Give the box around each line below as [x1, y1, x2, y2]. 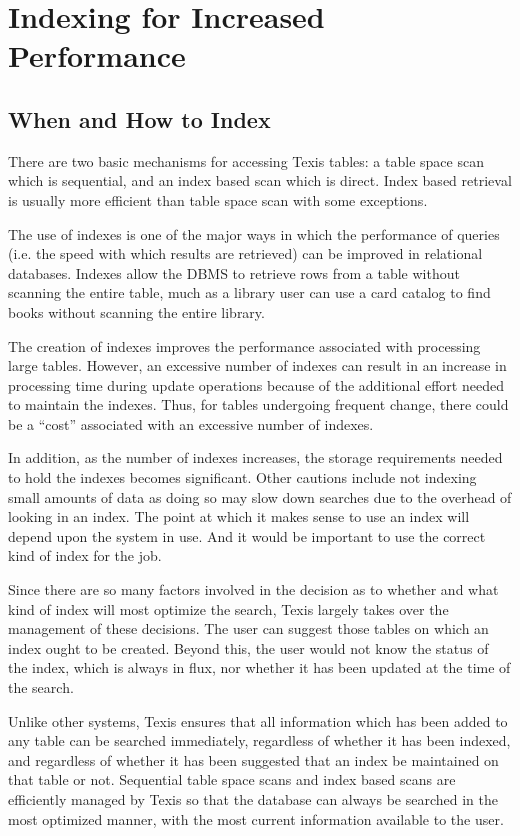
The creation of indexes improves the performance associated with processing [8, 335, 481, 356]
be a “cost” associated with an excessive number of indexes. [8, 413, 374, 434]
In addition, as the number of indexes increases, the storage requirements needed [8, 447, 503, 468]
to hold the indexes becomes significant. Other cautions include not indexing [8, 467, 477, 488]
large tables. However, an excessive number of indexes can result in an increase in [8, 355, 507, 376]
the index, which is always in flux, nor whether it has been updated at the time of [8, 657, 511, 678]
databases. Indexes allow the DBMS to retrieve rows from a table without [8, 262, 460, 283]
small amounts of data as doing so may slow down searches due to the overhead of [8, 486, 512, 507]
